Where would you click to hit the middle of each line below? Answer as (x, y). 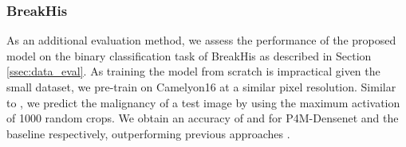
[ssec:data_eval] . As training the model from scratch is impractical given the (193, 71)
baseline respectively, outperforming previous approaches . (148, 133)
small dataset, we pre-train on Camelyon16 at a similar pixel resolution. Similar (201, 87)
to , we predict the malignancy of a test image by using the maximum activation (203, 102)
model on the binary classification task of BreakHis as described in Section (189, 55)
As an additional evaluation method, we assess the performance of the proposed (201, 40)
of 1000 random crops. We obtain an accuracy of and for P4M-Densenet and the (203, 118)
